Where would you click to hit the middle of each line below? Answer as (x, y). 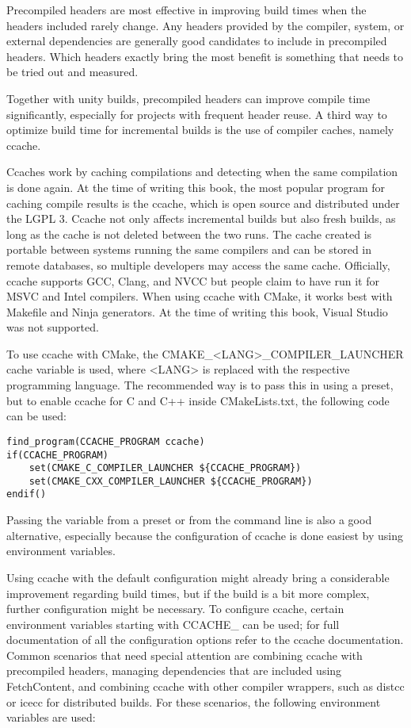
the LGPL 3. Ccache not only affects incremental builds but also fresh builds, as (201, 218)
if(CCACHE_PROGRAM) (57, 455)
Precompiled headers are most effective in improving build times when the (186, 10)
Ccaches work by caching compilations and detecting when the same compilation (202, 172)
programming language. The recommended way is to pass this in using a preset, (200, 385)
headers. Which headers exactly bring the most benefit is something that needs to (205, 56)
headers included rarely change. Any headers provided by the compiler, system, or (205, 25)
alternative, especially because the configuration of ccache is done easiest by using (205, 535)
